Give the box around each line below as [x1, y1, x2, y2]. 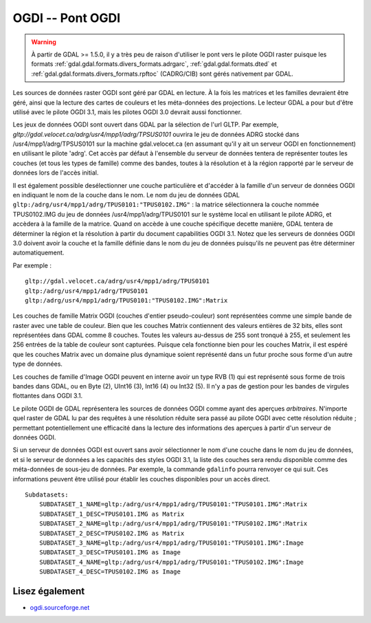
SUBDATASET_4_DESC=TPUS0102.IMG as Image [38, 568, 181, 576]
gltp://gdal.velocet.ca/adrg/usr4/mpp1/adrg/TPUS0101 [25, 277, 210, 285]
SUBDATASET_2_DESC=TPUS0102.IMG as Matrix [38, 529, 185, 537]
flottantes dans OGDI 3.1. [12, 392, 83, 400]
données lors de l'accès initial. [12, 168, 99, 177]
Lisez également [12, 585, 85, 597]
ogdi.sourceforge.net [30, 603, 90, 611]
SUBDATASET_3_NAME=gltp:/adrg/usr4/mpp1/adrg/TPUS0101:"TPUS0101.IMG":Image [38, 538, 304, 547]
